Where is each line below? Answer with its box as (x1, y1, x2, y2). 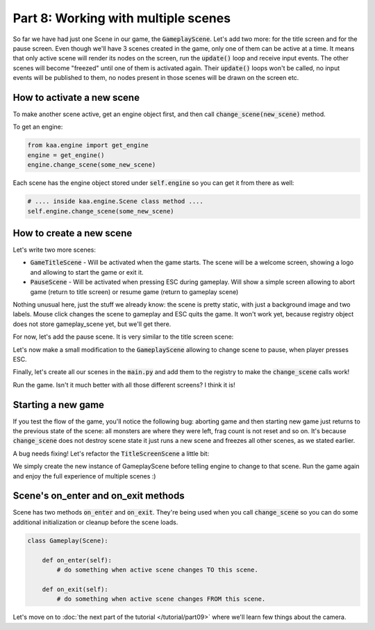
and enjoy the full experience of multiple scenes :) (12, 471, 156, 480)
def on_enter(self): (42, 556, 112, 564)
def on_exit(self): (42, 585, 109, 593)
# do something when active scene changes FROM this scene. (56, 595, 266, 603)
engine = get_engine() (27, 151, 105, 159)
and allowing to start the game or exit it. (30, 268, 144, 276)
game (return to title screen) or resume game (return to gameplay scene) (30, 287, 239, 296)
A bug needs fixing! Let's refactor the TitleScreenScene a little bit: (12, 449, 210, 458)
